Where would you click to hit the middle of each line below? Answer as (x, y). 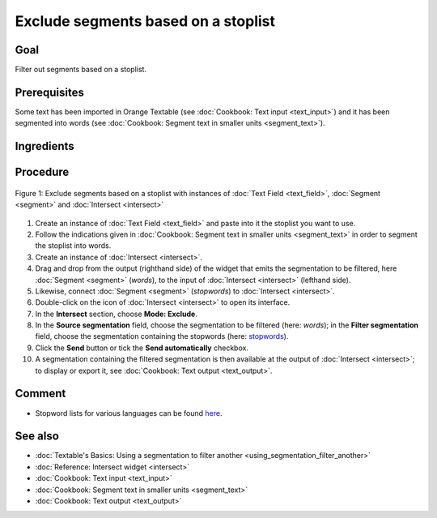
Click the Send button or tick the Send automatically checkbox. (142, 348)
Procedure (42, 172)
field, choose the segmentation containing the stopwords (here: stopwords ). (162, 336)
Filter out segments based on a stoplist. (81, 70)
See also (37, 437)
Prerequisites (49, 92)
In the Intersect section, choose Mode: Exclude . (116, 314)
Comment (40, 394)
